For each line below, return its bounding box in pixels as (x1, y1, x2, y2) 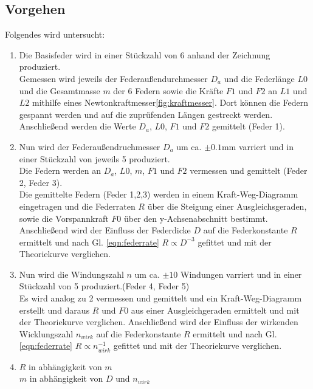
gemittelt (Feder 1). (212, 120, 285, 133)
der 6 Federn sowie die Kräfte (113, 84, 224, 97)
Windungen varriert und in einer (181, 267, 302, 280)
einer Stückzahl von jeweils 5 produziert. (19, 152, 170, 165)
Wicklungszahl (19, 327, 74, 340)
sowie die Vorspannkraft (19, 212, 109, 224)
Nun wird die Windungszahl (19, 267, 124, 280)
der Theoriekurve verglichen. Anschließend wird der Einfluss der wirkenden (19, 315, 298, 328)
